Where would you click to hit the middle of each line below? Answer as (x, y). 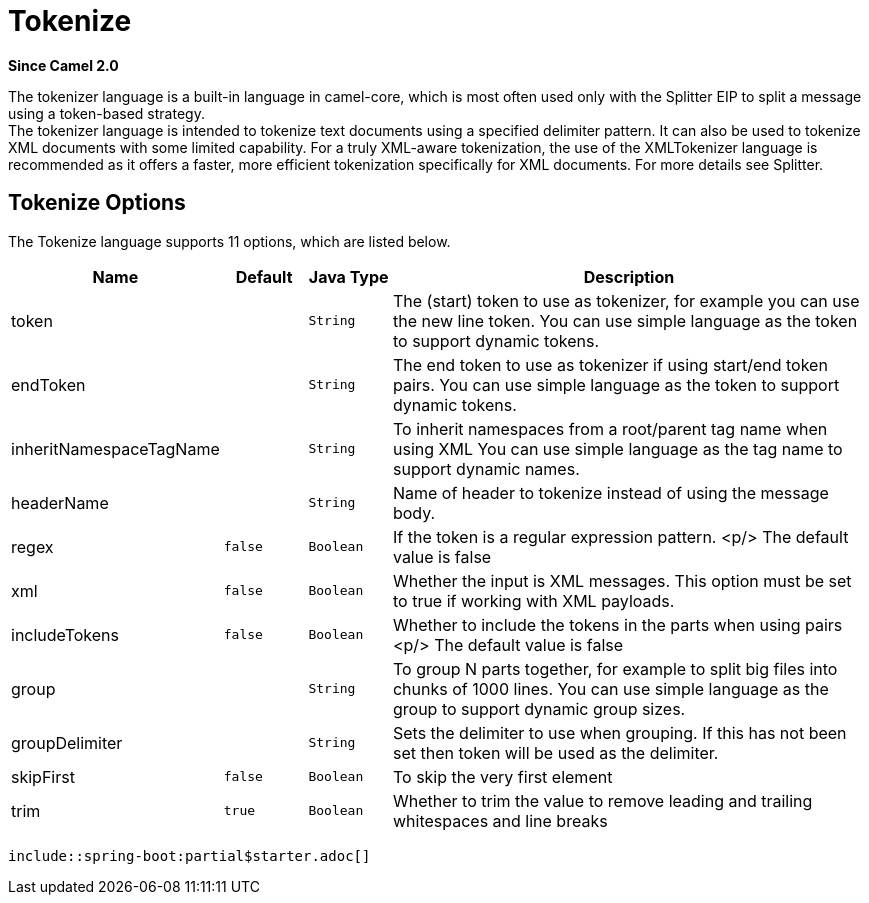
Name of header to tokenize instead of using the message (610, 492)
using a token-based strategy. (106, 113)
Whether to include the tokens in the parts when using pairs (617, 624)
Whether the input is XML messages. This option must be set (622, 580)
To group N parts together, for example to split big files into (615, 668)
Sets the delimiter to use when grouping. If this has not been (619, 732)
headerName (60, 502)
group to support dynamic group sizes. (539, 708)
